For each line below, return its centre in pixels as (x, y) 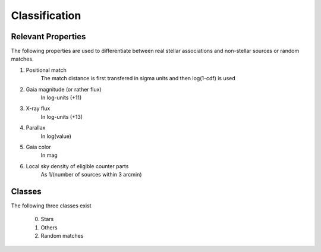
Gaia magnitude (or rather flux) (64, 89)
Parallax (36, 128)
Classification (46, 15)
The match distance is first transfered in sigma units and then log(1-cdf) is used (138, 78)
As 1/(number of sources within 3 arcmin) (91, 175)
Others (49, 227)
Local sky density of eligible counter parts (77, 166)
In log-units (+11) (61, 97)
